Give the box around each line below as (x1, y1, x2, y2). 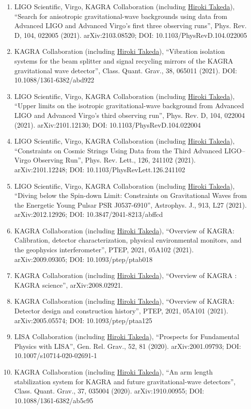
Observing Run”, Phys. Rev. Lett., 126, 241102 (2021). (33, 155, 196, 165)
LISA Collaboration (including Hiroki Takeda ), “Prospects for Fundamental (14, 331, 239, 342)
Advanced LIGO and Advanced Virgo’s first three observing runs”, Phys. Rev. (14, 20, 247, 31)
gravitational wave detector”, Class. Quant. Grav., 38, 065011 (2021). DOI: (14, 65, 237, 75)
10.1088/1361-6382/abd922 (14, 75, 94, 85)
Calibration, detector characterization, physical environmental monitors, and (14, 235, 242, 245)
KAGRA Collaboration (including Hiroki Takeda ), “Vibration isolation (14, 46, 225, 56)
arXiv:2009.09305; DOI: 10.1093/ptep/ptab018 (14, 254, 153, 264)
